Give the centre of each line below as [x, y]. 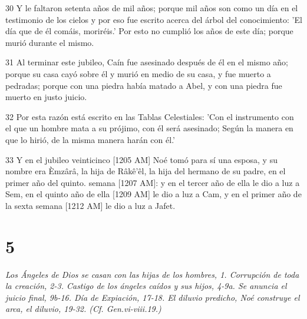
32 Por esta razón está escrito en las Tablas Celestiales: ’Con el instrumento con [150, 116]
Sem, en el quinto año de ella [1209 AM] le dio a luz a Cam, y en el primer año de [153, 194]
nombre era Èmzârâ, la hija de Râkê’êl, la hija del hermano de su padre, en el [146, 171]
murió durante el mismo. [50, 42]
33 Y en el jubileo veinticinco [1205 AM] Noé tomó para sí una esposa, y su [141, 159]
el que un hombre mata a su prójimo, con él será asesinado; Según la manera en [149, 128]
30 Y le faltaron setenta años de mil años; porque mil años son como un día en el [152, 8]
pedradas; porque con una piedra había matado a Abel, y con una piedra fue [144, 85]
